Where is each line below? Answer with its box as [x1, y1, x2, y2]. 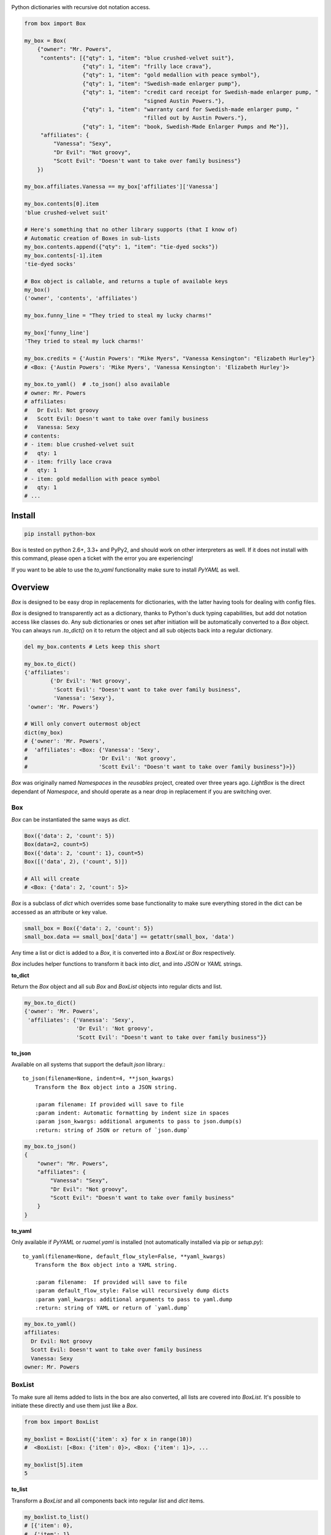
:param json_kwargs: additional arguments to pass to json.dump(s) [34, 1118, 242, 1125]
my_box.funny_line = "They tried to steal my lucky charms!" [24, 312, 212, 319]
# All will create [24, 875, 80, 882]
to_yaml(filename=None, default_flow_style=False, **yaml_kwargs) [22, 1253, 226, 1260]
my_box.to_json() [24, 1143, 77, 1149]
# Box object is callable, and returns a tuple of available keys [24, 278, 228, 285]
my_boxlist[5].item [24, 1461, 83, 1468]
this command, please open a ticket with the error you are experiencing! [11, 554, 193, 562]
